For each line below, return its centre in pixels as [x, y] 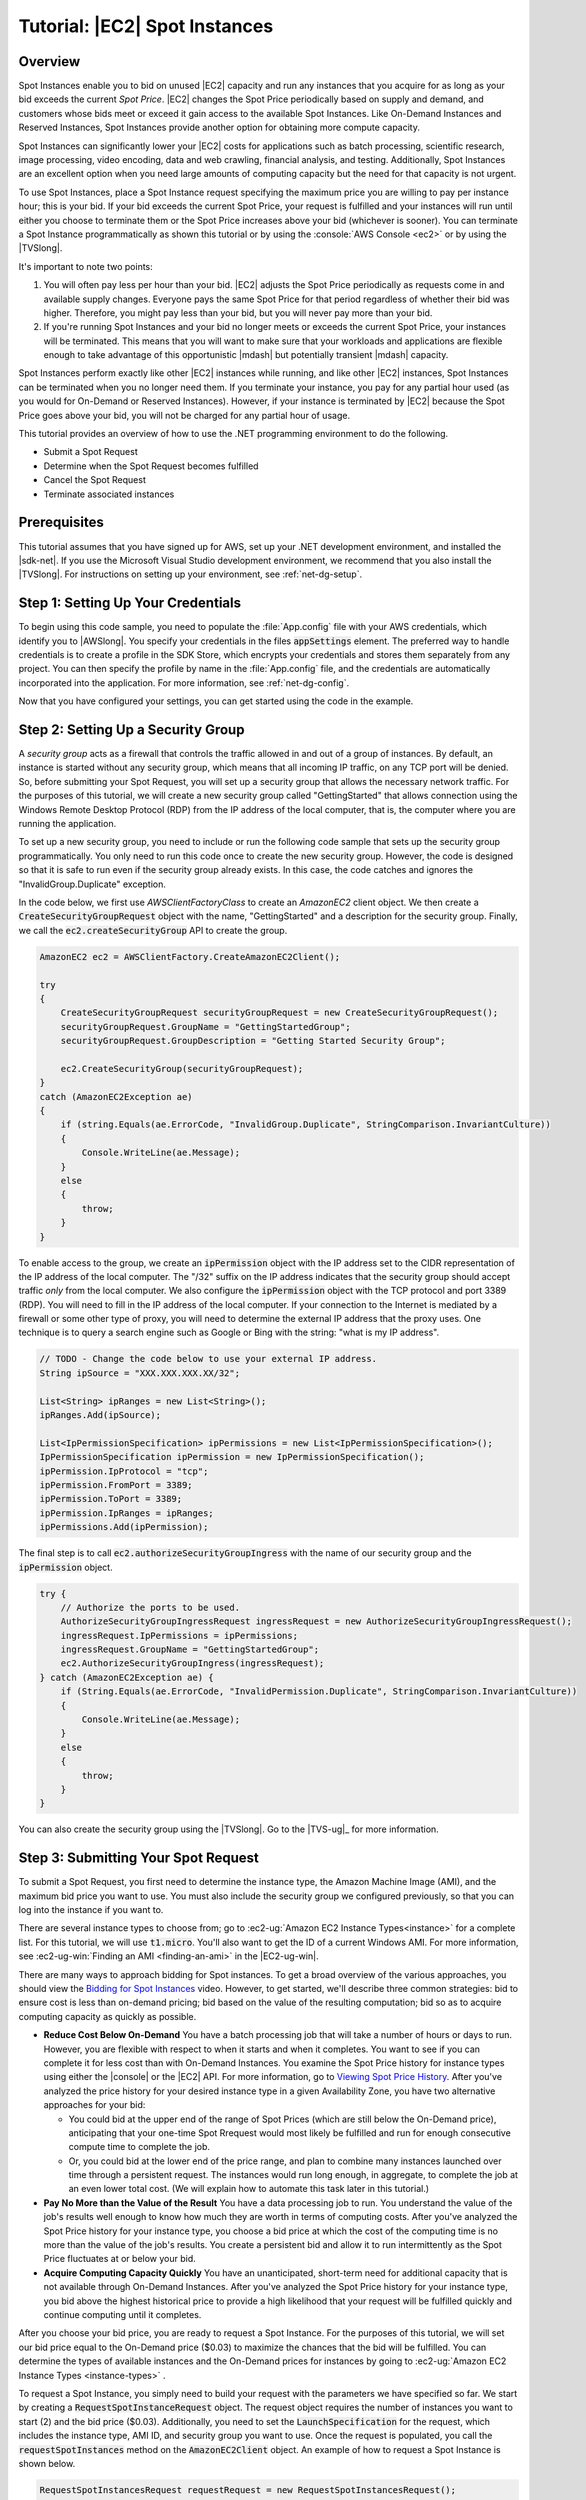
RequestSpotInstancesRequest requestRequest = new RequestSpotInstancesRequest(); [248, 2489]
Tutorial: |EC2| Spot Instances [146, 26]
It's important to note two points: [86, 266]
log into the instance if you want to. [91, 1910]
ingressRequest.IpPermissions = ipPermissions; [179, 1635]
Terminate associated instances [109, 494]
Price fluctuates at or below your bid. [120, 2259]
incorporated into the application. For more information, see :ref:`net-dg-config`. [184, 682]
